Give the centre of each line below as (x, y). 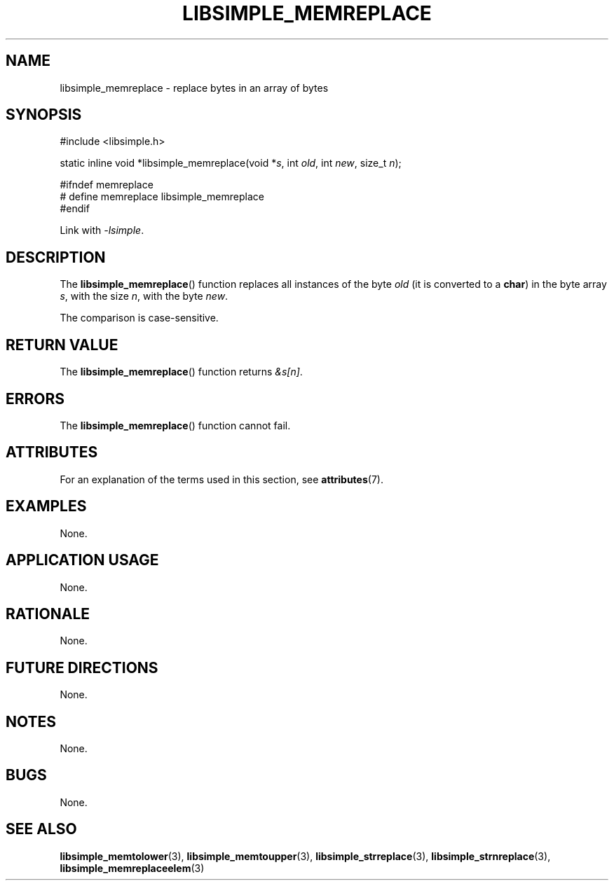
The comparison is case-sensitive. (139, 318)
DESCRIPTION (56, 257)
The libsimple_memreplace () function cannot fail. (175, 425)
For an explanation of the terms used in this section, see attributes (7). (221, 479)
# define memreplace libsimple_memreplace (162, 197)
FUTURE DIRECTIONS (82, 667)
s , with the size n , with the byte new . (144, 296)
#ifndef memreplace (107, 185)
